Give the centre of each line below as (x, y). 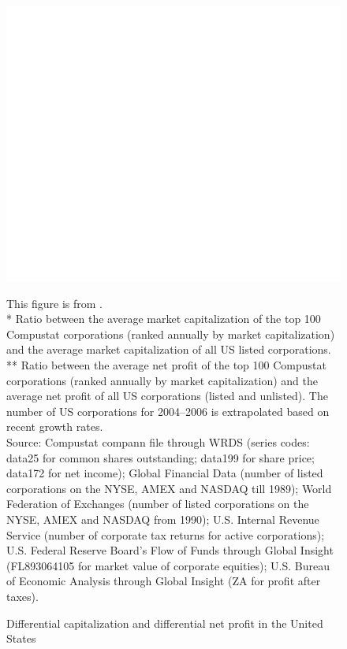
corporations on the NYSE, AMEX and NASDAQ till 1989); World (169, 488)
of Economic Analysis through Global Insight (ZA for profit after (164, 581)
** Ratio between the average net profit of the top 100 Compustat (166, 365)
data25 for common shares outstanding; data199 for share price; (160, 457)
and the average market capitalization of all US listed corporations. (169, 349)
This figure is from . (54, 303)
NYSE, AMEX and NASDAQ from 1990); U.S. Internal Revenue (163, 519)
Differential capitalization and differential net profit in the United (165, 623)
